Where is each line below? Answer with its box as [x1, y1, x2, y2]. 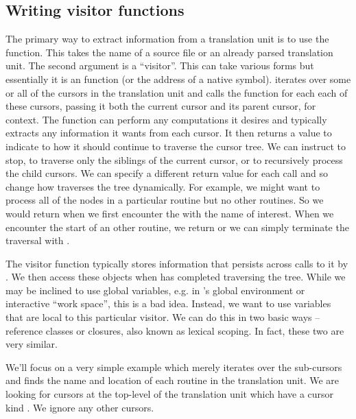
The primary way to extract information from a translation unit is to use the [5, 32, 329, 46]
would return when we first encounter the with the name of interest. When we [5, 206, 334, 220]
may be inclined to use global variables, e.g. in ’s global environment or [5, 283, 305, 297]
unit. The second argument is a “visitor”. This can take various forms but [5, 58, 314, 73]
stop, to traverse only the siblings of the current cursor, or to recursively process [5, 152, 343, 167]
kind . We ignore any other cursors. [5, 400, 154, 414]
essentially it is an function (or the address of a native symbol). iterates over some [5, 71, 351, 86]
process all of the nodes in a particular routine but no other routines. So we [5, 193, 324, 207]
